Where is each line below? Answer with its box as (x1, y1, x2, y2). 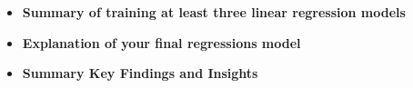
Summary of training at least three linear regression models (22, 3, 406, 21)
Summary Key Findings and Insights (22, 64, 258, 83)
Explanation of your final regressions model (22, 33, 301, 52)
